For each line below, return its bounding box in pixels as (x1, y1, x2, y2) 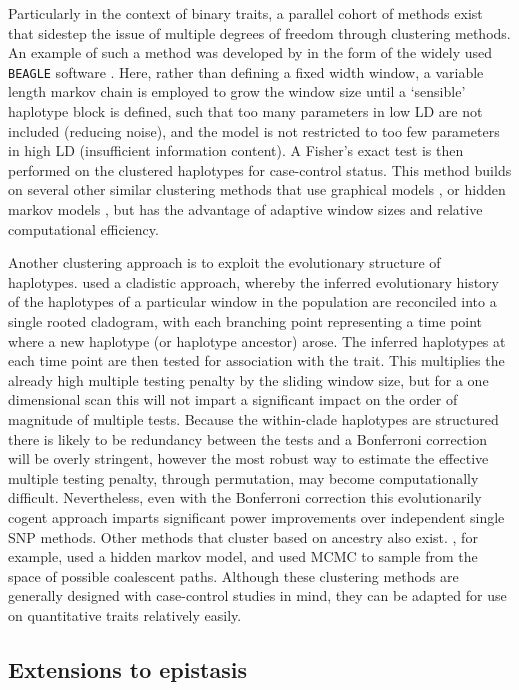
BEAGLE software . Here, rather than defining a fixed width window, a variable (8, 61, 484, 82)
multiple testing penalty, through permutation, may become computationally (8, 467, 479, 488)
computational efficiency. (8, 218, 159, 239)
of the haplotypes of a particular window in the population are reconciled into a (8, 291, 497, 312)
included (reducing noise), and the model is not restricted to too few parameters (8, 120, 500, 141)
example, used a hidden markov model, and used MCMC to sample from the (8, 546, 478, 567)
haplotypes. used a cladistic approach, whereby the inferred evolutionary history (8, 271, 499, 292)
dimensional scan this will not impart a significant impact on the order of (8, 389, 458, 410)
